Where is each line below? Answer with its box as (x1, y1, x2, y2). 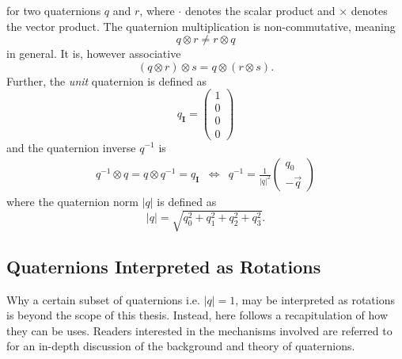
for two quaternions (6, 2, 101, 18)
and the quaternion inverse (6, 139, 136, 155)
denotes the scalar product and (184, 2, 336, 18)
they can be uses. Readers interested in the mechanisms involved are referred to (6, 322, 393, 338)
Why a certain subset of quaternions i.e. (6, 291, 200, 307)
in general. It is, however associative (6, 45, 181, 62)
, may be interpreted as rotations (235, 291, 395, 307)
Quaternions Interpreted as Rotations (6, 254, 321, 278)
